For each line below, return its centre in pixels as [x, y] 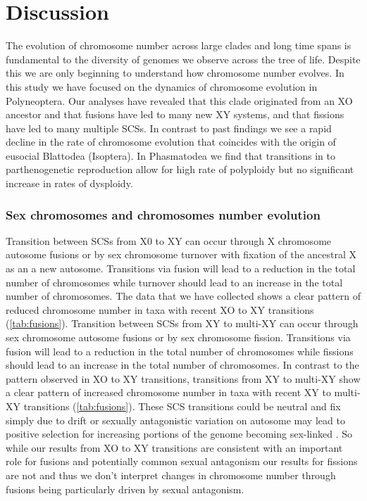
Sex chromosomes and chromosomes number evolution [163, 214]
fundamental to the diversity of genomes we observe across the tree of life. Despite [183, 59]
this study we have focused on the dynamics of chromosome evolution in [162, 86]
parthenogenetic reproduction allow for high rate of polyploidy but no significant [180, 169]
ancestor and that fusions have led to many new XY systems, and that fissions [175, 114]
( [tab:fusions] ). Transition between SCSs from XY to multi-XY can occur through [182, 323]
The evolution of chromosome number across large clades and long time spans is [179, 45]
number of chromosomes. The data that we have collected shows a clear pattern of [183, 296]
